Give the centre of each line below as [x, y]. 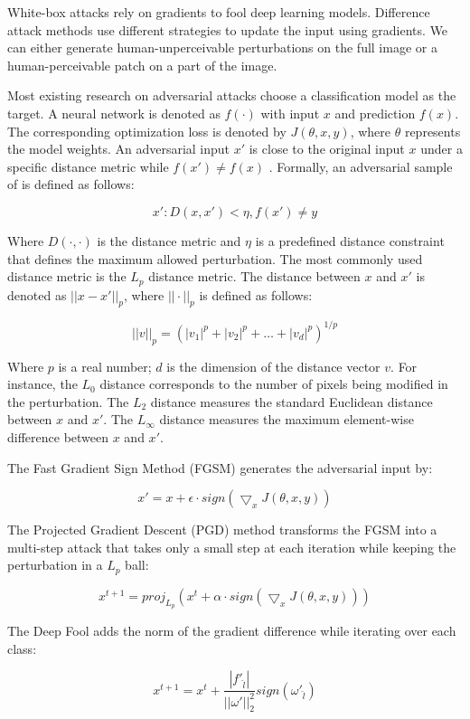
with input [290, 113]
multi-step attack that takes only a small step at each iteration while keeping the [232, 547]
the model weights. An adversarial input [119, 149]
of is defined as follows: [71, 184]
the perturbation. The [68, 401]
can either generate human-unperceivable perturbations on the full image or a [222, 47]
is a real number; [105, 366]
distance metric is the [67, 276]
